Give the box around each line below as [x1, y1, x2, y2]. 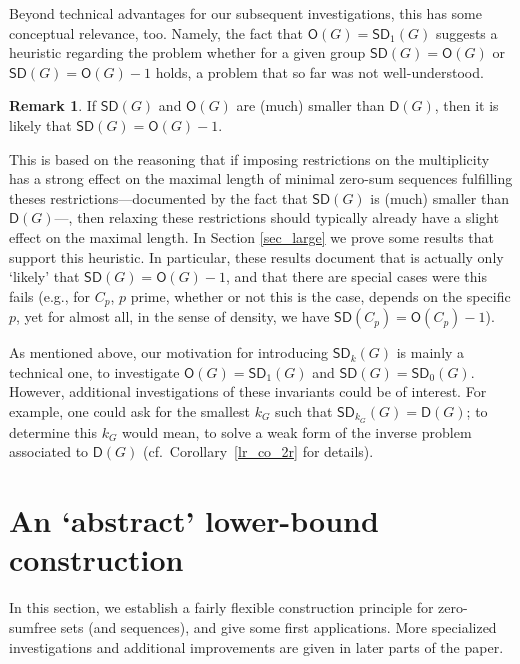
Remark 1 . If [9, 95, 97, 116]
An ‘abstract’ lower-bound [9, 500, 379, 541]
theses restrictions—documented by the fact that [9, 187, 308, 208]
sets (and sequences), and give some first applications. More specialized [60, 616, 497, 637]
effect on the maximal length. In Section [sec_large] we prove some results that [9, 226, 494, 247]
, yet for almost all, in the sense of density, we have [16, 306, 330, 327]
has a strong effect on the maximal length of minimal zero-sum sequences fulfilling [9, 168, 513, 189]
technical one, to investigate [9, 361, 180, 382]
